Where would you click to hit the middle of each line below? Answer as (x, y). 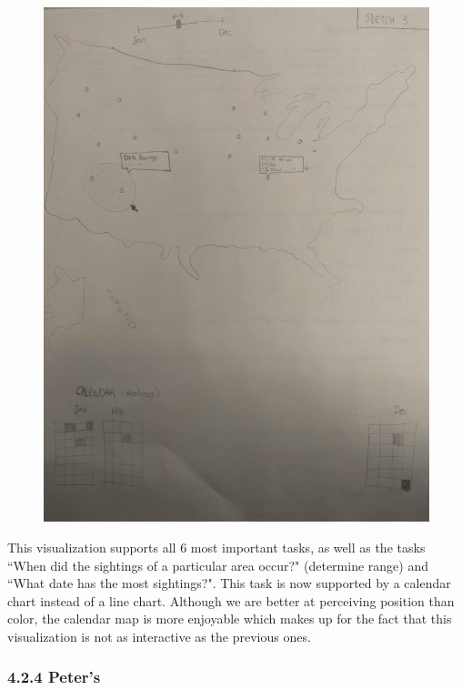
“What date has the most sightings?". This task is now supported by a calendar (229, 583)
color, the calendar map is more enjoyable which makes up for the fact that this (230, 619)
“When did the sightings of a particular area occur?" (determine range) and (218, 565)
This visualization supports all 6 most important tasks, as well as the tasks (216, 547)
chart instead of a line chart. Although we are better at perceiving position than (231, 600)
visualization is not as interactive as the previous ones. (159, 636)
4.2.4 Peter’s (54, 677)
